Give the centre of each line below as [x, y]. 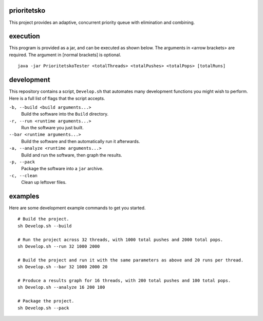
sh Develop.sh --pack [43, 308]
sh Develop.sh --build [45, 226]
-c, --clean [23, 175]
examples [24, 196]
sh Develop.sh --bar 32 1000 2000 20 [63, 267]
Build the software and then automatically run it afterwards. [81, 141]
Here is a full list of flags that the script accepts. [57, 98]
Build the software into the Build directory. [65, 114]
